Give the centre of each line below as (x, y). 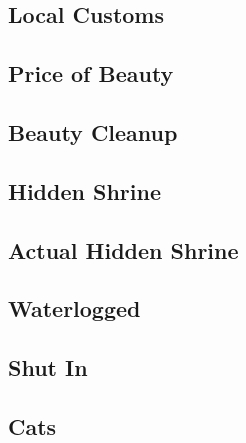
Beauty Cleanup (93, 131)
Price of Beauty (91, 73)
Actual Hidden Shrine (123, 249)
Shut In (48, 367)
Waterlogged (74, 308)
